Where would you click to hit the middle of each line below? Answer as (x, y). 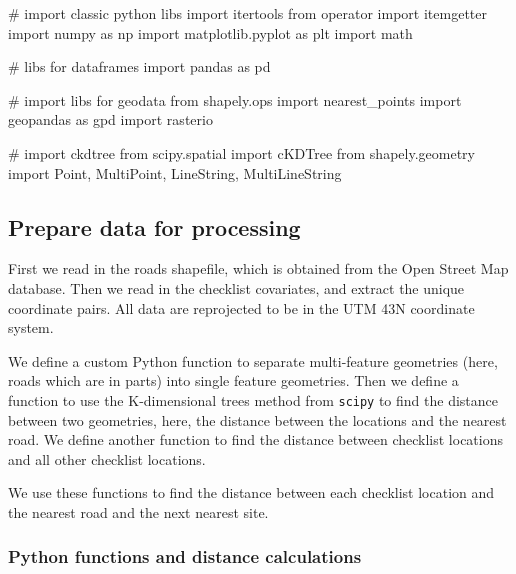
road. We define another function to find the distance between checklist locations (255, 439)
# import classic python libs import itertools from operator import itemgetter (247, 13)
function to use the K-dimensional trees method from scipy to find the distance (253, 399)
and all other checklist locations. (107, 458)
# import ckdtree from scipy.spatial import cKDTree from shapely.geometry (241, 152)
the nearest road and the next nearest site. (138, 511)
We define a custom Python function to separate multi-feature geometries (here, (253, 360)
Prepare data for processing (154, 226)
